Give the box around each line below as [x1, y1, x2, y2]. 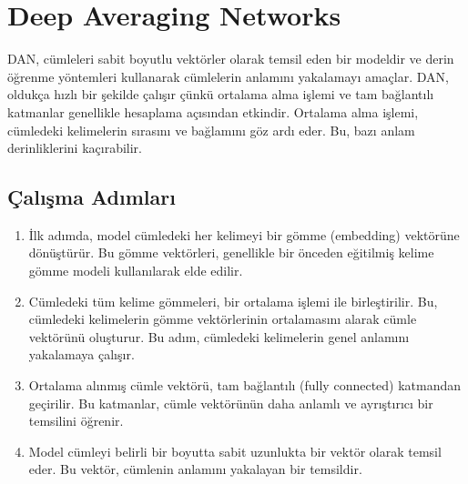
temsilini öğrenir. [28, 411, 124, 430]
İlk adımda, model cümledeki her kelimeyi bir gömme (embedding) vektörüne [28, 225, 460, 244]
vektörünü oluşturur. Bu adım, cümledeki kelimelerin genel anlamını [28, 327, 410, 346]
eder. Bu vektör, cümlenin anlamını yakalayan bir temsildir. [28, 459, 362, 479]
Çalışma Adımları [7, 183, 176, 211]
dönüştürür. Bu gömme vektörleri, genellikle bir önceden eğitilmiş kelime [28, 243, 434, 262]
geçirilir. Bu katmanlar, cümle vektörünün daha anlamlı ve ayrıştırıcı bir [28, 393, 433, 412]
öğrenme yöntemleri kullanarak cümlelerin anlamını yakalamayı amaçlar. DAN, [7, 66, 449, 86]
